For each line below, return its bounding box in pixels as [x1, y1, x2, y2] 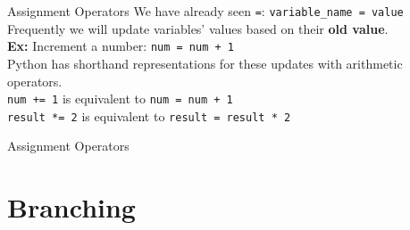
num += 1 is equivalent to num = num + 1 [7, 89, 233, 108]
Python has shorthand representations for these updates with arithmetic [7, 53, 403, 72]
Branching [7, 189, 136, 226]
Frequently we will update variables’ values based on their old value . [7, 19, 389, 37]
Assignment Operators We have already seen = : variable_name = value [7, 2, 404, 20]
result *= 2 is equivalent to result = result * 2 [7, 106, 291, 125]
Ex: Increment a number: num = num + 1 [7, 37, 234, 55]
